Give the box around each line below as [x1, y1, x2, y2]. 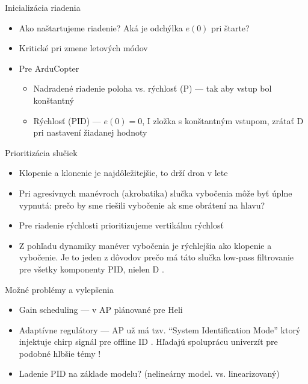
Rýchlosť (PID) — [33, 114, 101, 127]
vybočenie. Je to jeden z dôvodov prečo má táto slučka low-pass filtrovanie [19, 251, 294, 263]
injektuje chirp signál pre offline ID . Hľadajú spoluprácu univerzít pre [19, 335, 278, 348]
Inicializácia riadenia [5, 1, 81, 13]
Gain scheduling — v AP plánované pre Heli [19, 303, 183, 316]
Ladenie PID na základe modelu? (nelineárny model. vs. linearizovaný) [19, 367, 280, 380]
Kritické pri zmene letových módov [19, 42, 148, 54]
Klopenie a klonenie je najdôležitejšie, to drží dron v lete [19, 166, 228, 179]
